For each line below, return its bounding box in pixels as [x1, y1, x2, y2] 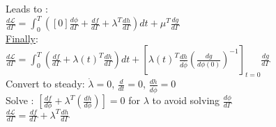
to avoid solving [152, 93, 220, 108]
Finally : [6, 31, 38, 45]
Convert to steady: [6, 76, 85, 91]
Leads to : [6, 1, 48, 15]
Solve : [6, 93, 34, 108]
